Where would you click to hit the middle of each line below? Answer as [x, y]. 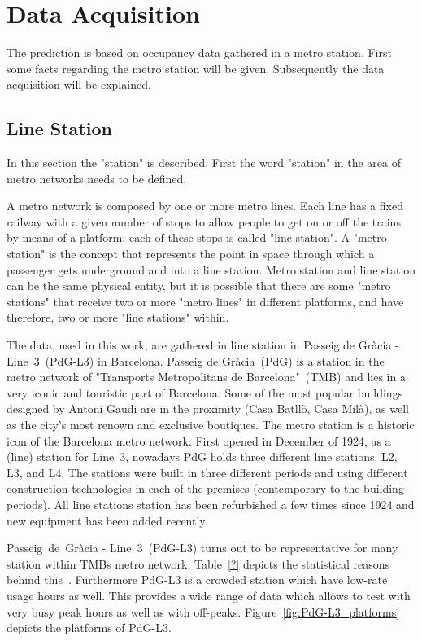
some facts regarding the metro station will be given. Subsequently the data [196, 68]
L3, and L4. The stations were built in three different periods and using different [207, 472]
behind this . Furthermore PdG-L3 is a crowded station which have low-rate [197, 580]
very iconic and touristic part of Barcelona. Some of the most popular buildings [205, 392]
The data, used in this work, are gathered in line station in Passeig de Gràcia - [203, 345]
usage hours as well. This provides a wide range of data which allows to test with [209, 595]
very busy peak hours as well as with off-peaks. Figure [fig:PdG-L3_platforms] [203, 611]
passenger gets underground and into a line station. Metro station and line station [211, 269]
